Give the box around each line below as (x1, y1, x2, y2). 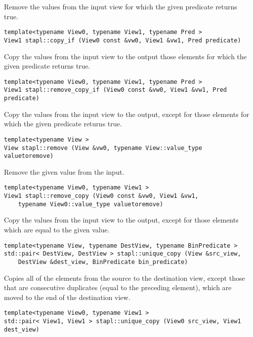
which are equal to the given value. (4, 224, 110, 234)
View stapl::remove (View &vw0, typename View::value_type (4, 144, 202, 151)
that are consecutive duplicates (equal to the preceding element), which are (4, 282, 232, 293)
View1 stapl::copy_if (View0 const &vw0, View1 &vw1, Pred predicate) (4, 37, 241, 44)
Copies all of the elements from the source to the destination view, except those (4, 272, 245, 283)
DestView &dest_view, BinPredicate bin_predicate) (18, 258, 188, 265)
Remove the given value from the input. (4, 166, 125, 177)
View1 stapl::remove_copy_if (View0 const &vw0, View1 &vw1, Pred (4, 86, 227, 94)
